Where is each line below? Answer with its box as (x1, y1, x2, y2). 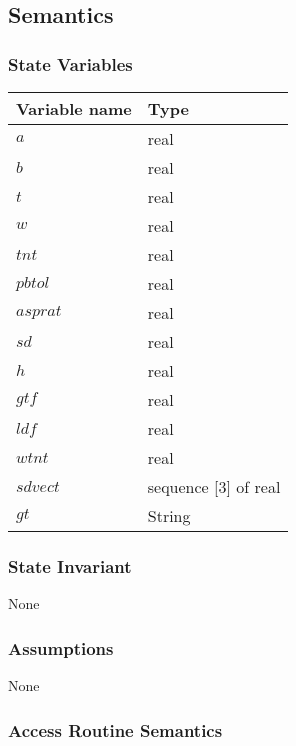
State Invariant (8, 553, 132, 578)
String (147, 504, 191, 527)
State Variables (8, 51, 133, 76)
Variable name (16, 97, 132, 120)
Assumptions (8, 635, 114, 660)
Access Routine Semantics (8, 717, 223, 742)
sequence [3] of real (147, 475, 281, 498)
